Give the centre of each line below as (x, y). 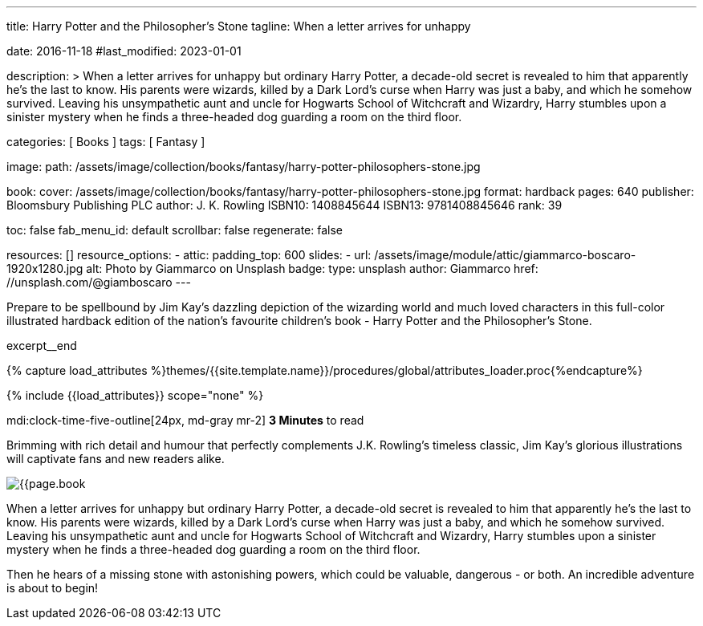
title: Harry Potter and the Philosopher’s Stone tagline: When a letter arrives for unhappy (239, 26)
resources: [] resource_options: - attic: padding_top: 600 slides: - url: (189, 255)
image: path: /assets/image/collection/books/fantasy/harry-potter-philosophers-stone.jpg (244, 167)
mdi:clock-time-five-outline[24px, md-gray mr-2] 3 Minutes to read (185, 420)
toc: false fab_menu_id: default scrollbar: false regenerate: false (175, 230)
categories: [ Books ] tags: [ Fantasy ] (106, 142)
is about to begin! (53, 588)
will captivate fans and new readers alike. (116, 459)
